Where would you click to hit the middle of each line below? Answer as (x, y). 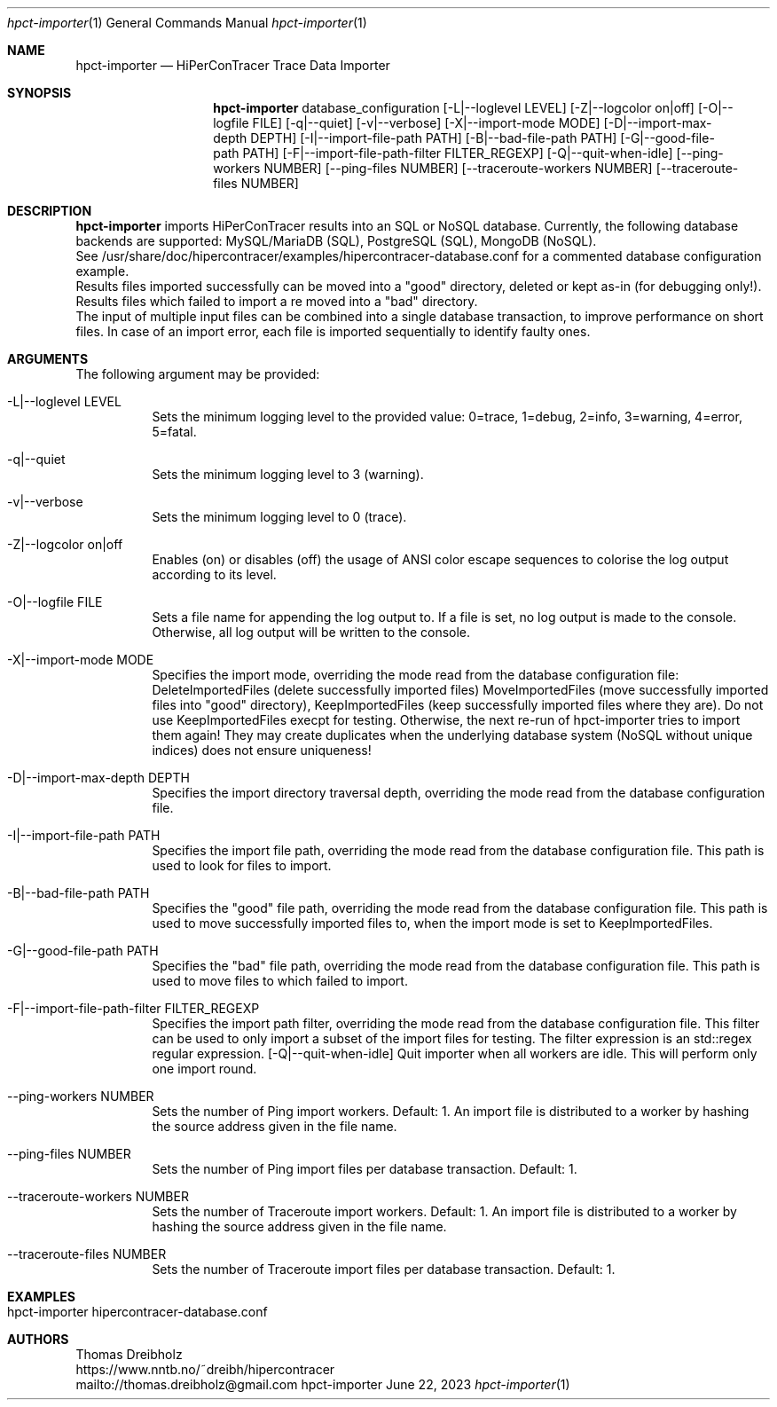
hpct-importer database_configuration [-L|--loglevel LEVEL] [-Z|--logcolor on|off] (454, 108)
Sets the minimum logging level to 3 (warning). (288, 474)
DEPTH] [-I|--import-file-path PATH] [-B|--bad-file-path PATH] (434, 138)
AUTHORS (38, 1339)
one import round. (204, 1069)
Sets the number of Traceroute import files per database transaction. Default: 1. (384, 1269)
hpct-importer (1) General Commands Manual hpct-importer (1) (187, 23)
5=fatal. (174, 432)
